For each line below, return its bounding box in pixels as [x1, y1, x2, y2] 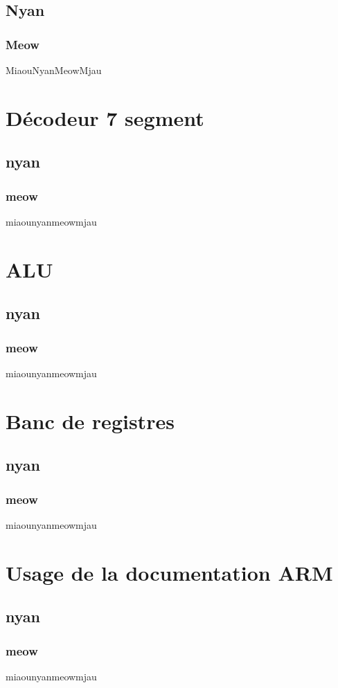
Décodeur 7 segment [6, 103, 204, 132]
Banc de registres [6, 406, 175, 435]
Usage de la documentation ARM [6, 558, 333, 586]
